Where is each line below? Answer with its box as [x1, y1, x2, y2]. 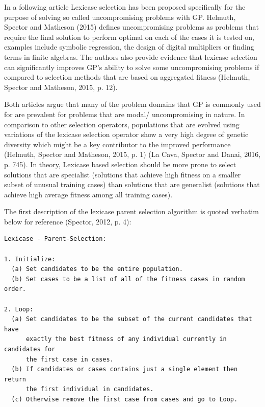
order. [4, 285, 26, 293]
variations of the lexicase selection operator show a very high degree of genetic [4, 129, 249, 140]
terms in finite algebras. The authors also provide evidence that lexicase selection [4, 51, 257, 62]
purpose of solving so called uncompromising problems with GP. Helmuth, [4, 11, 236, 22]
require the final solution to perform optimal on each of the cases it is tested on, [4, 31, 254, 42]
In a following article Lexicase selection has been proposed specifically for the [4, 2, 246, 12]
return [4, 375, 26, 383]
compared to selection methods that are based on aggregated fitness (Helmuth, [4, 72, 250, 82]
